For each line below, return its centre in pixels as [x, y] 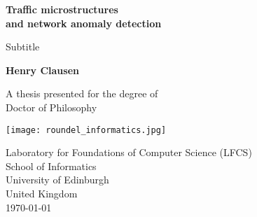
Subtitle [23, 47]
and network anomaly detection [84, 23]
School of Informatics [51, 166]
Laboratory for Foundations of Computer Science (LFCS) [129, 152]
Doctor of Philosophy [51, 107]
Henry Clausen [42, 70]
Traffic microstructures [62, 9]
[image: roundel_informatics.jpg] [86, 130]
